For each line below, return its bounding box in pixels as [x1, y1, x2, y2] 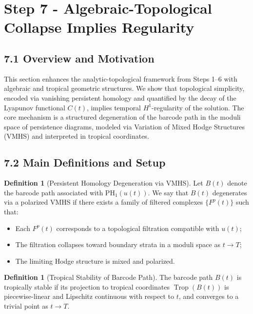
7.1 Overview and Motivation [4, 50, 155, 65]
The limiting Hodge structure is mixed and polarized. [15, 255, 175, 266]
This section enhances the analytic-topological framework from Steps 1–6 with [4, 73, 237, 84]
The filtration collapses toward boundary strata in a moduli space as [15, 239, 220, 250]
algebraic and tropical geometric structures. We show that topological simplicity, [4, 83, 245, 93]
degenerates [212, 187, 247, 197]
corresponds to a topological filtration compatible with [56, 223, 219, 233]
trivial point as [4, 301, 48, 311]
